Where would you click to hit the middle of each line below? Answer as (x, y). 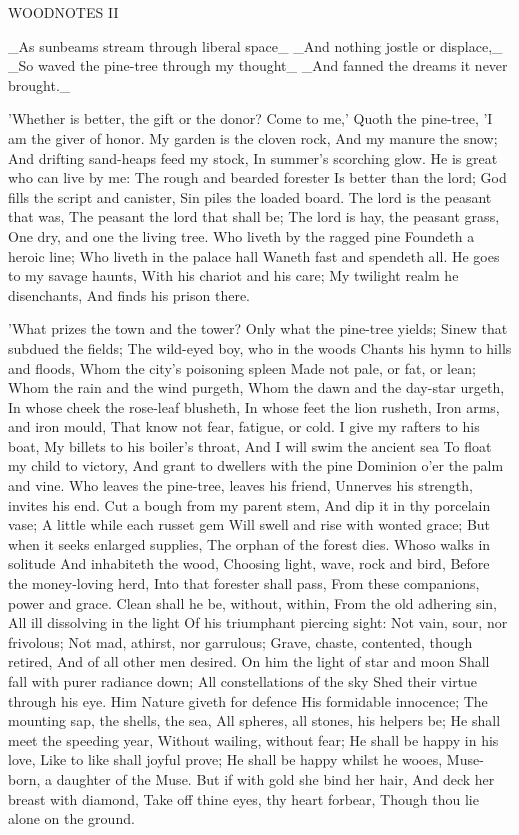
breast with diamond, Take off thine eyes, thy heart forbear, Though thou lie (243, 798)
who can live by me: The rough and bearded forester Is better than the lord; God (257, 177)
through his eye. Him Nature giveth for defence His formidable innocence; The (248, 700)
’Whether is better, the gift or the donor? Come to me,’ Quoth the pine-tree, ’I (250, 118)
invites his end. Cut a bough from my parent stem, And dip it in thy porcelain (249, 504)
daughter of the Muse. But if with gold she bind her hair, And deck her (275, 778)
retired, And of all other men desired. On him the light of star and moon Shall (249, 661)
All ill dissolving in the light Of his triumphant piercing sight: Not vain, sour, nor (258, 622)
